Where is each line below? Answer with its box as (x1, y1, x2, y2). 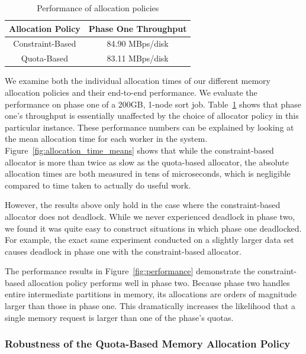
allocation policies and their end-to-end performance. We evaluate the (5, 86, 257, 98)
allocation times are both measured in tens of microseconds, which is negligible (5, 167, 291, 180)
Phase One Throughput (88, 22, 187, 34)
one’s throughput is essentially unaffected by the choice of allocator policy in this (5, 109, 299, 122)
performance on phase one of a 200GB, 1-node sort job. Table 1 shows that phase (5, 98, 301, 110)
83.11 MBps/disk (107, 52, 169, 64)
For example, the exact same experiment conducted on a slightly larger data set (5, 233, 294, 246)
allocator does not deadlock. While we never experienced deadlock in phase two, (5, 210, 295, 222)
